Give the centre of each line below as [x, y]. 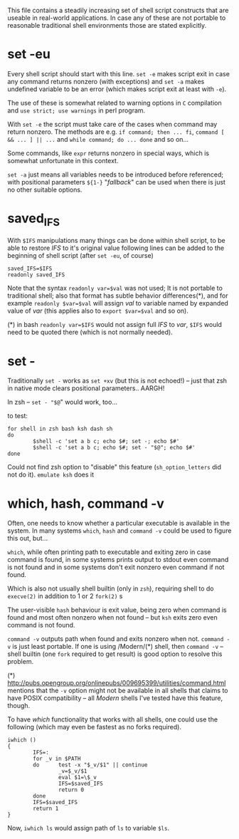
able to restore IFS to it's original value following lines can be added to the [116, 248]
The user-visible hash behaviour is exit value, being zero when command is [117, 610]
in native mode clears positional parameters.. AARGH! [86, 388]
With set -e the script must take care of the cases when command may [112, 124]
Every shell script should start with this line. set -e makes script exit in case [118, 73]
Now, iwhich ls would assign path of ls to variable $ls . [88, 828]
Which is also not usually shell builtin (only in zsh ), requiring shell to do [111, 589]
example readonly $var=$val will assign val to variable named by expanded [118, 303]
